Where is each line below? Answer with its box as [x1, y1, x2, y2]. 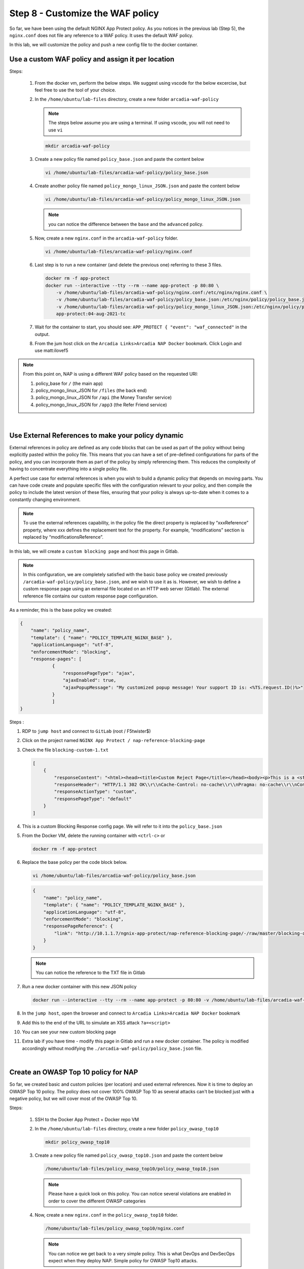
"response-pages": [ [30, 656, 82, 662]
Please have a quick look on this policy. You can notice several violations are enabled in [48, 1191, 231, 1197]
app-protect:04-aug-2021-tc [56, 311, 126, 317]
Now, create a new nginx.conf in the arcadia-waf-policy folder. [34, 235, 178, 241]
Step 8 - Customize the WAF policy [9, 8, 159, 19]
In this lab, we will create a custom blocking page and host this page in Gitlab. [9, 548, 179, 554]
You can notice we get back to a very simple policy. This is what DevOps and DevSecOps [48, 1250, 235, 1256]
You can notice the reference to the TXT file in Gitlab [35, 970, 145, 976]
